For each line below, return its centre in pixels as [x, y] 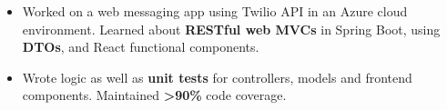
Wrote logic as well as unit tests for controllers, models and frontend [217, 77]
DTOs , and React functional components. [141, 47]
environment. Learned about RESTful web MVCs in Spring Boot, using [231, 29]
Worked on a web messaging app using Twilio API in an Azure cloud [215, 11]
